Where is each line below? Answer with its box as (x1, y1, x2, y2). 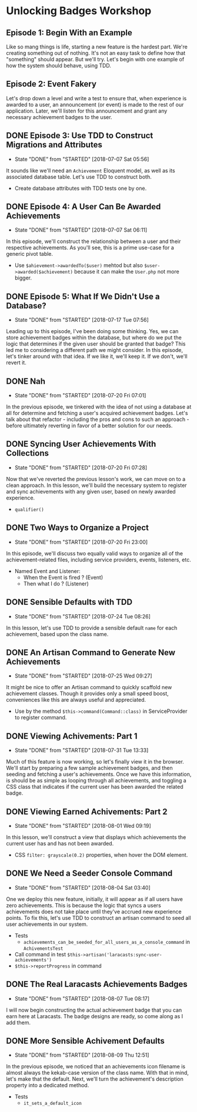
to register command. (14, 714, 67, 721)
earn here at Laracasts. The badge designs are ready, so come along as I (6, 1012, 183, 1019)
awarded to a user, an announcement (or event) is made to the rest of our (6, 101, 184, 108)
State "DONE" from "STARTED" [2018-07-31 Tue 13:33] (14, 747, 149, 754)
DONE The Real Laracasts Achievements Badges (6, 979, 188, 989)
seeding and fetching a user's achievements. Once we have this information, (6, 771, 192, 778)
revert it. (6, 359, 26, 366)
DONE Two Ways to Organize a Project (6, 523, 149, 533)
